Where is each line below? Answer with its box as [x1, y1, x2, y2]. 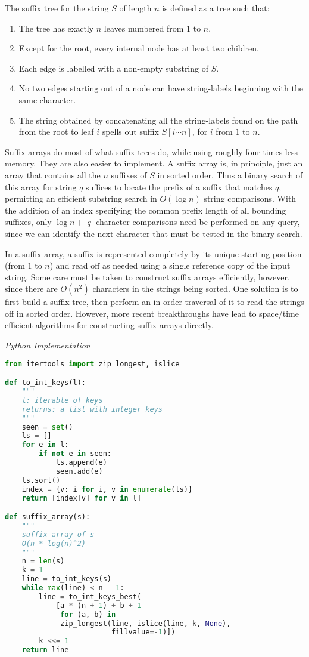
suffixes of [111, 168, 147, 181]
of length [119, 2, 152, 14]
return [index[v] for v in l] [21, 493, 142, 502]
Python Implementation [5, 339, 90, 351]
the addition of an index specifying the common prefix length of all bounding [5, 203, 286, 216]
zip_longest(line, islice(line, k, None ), [60, 619, 231, 628]
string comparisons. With [204, 192, 296, 205]
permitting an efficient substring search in [5, 192, 157, 205]
